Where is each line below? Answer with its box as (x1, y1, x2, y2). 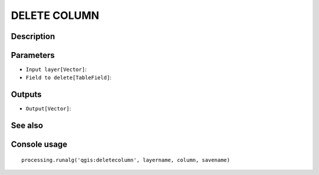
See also (11, 121, 44, 131)
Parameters (11, 50, 55, 60)
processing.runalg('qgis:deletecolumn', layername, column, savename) (21, 157, 230, 163)
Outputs (11, 89, 42, 100)
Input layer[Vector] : (25, 66, 87, 73)
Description (11, 31, 56, 41)
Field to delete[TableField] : (25, 74, 112, 81)
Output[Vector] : (25, 105, 71, 112)
